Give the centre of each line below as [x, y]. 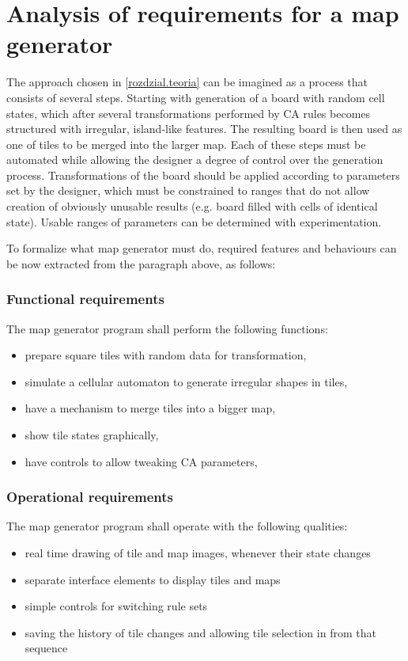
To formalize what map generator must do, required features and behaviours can [202, 248]
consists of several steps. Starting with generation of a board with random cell [196, 97]
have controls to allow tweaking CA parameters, [141, 461]
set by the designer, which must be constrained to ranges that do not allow [188, 190]
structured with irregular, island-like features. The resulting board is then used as [204, 129]
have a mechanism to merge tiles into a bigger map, [150, 408]
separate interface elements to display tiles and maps [153, 579]
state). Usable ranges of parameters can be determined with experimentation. [194, 221]
